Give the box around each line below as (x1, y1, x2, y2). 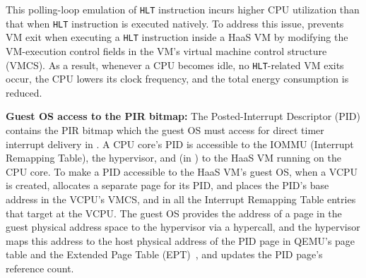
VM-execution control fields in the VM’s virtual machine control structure (6, 43, 327, 58)
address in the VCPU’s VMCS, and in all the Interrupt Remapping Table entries (6, 191, 356, 206)
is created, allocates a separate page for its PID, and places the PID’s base (6, 178, 329, 193)
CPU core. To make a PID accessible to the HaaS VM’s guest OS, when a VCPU (6, 164, 358, 179)
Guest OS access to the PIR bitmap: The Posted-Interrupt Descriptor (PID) (6, 109, 360, 123)
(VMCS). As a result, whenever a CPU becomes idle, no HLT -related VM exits (6, 57, 344, 72)
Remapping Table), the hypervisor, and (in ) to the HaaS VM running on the (6, 150, 341, 165)
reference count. (6, 260, 74, 275)
